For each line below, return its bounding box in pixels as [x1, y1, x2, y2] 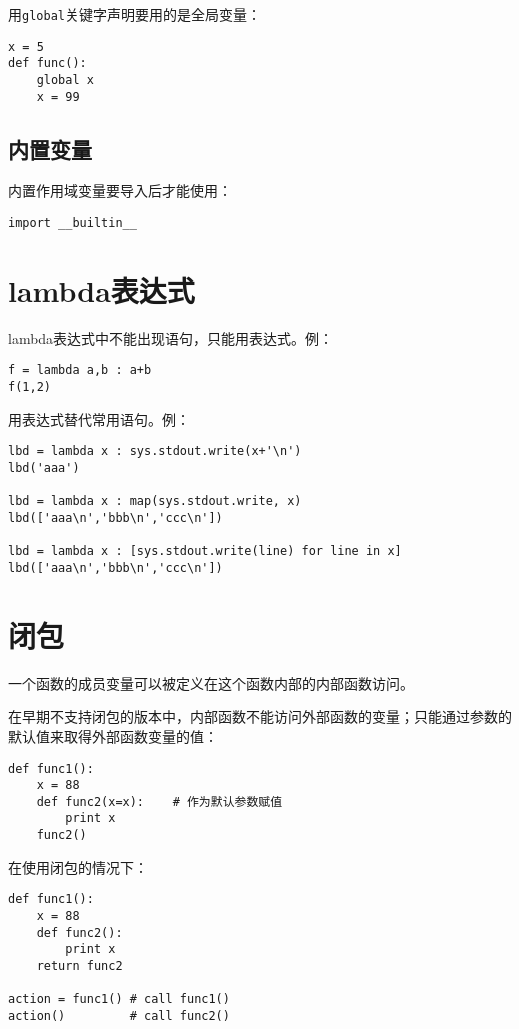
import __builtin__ [8, 216, 137, 231]
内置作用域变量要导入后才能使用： [8, 180, 232, 201]
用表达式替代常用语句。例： [8, 408, 190, 429]
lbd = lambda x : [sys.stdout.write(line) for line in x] [8, 544, 402, 559]
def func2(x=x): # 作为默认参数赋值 [36, 794, 283, 809]
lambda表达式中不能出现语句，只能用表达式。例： [8, 327, 334, 348]
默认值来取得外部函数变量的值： [8, 725, 218, 746]
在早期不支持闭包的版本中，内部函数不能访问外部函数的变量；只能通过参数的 [8, 706, 512, 727]
